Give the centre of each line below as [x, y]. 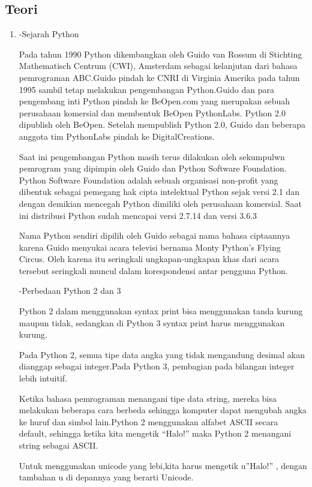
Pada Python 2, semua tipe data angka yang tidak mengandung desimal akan [162, 354]
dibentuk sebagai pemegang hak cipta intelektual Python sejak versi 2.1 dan [159, 192]
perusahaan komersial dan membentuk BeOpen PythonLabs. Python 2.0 [152, 112]
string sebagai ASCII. [58, 445]
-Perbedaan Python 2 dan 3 [70, 291]
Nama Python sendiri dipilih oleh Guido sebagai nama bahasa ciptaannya [154, 235]
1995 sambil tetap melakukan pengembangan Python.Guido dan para [146, 89]
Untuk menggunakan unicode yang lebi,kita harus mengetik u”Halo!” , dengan [163, 465]
